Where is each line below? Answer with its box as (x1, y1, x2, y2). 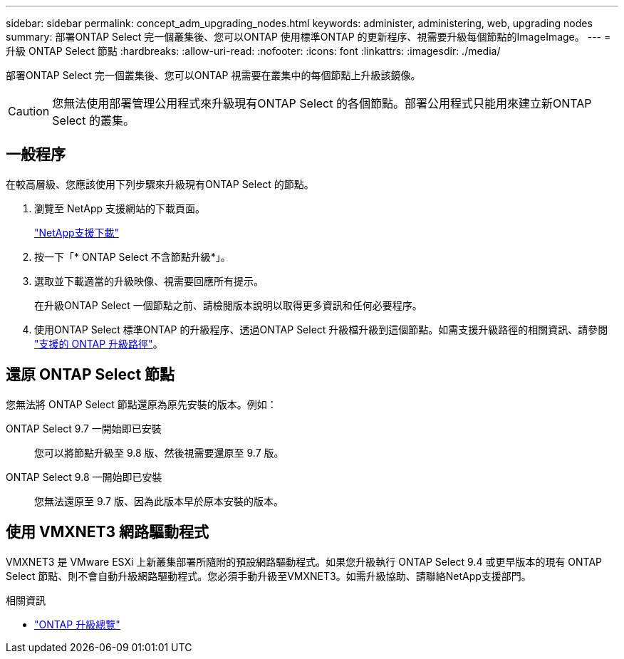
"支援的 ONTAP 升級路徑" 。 (34, 337, 163, 350)
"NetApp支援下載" (34, 226, 120, 239)
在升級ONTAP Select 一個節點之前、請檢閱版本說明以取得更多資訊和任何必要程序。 (34, 299, 422, 311)
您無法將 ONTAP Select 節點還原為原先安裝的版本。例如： (6, 398, 277, 410)
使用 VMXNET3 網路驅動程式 (6, 523, 209, 541)
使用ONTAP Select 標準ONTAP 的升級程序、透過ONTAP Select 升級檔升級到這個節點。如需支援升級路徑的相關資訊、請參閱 (34, 323, 608, 336)
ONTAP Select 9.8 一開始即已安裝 (6, 470, 162, 483)
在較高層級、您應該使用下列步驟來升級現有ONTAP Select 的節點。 (6, 177, 314, 190)
